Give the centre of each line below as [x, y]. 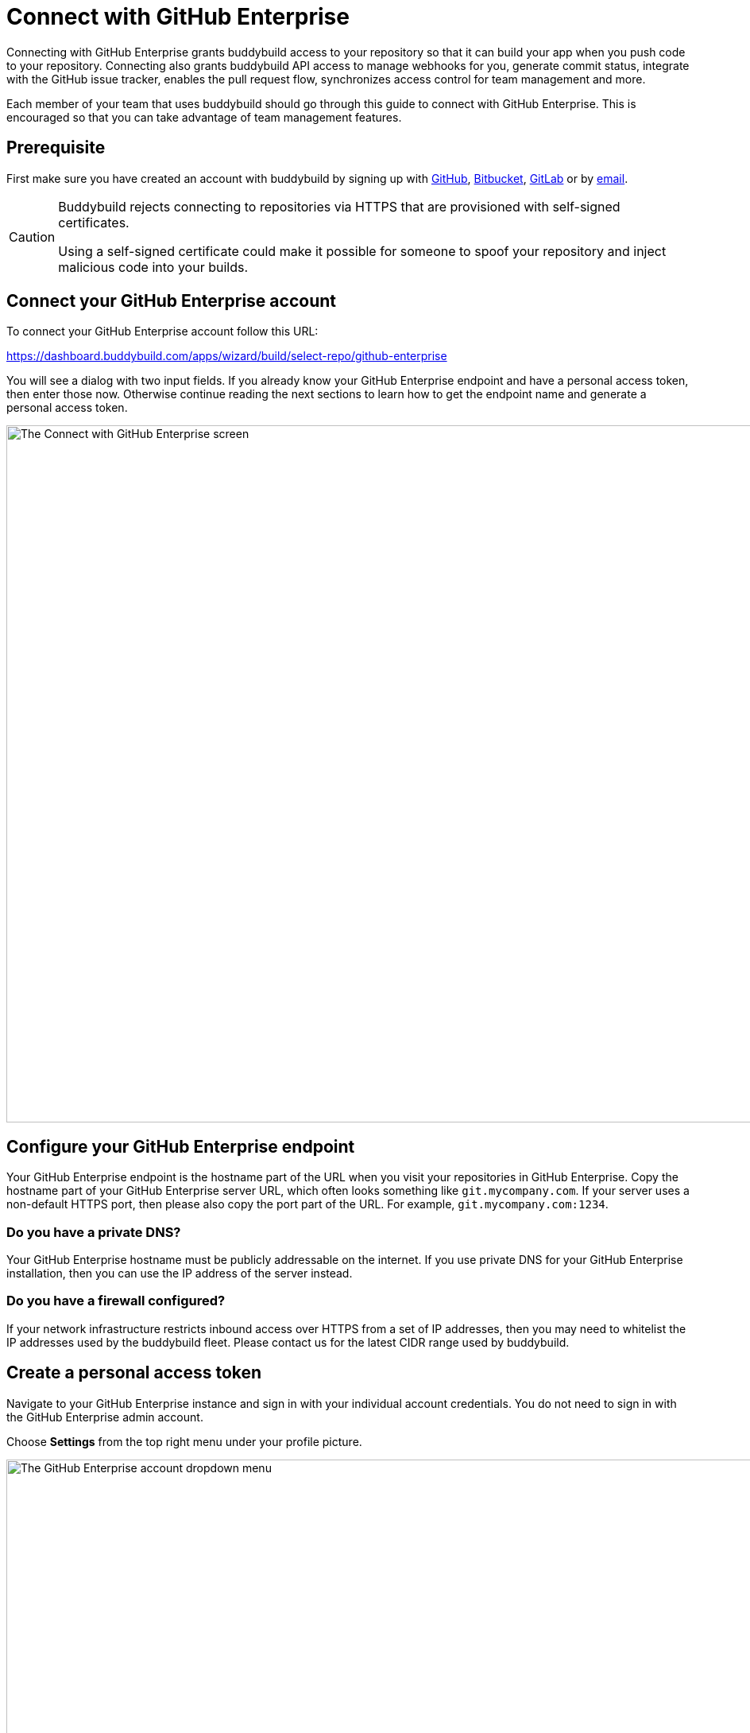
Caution [32, 236]
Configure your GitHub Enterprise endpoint [181, 1146]
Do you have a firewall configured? [116, 1301]
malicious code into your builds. [153, 267]
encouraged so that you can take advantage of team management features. [204, 117]
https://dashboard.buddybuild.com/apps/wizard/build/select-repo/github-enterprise [227, 356]
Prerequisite [56, 148]
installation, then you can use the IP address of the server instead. [180, 1274]
